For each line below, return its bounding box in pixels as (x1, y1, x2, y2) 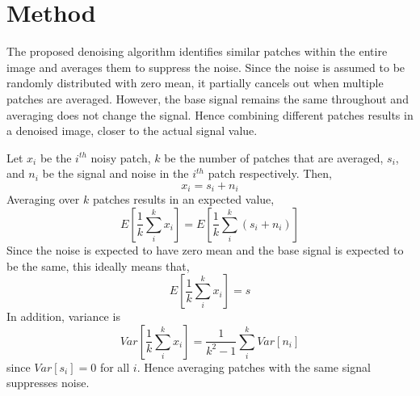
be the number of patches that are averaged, (164, 149, 384, 166)
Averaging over (6, 191, 80, 208)
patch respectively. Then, (208, 165, 332, 182)
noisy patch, (90, 149, 151, 166)
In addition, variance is (6, 308, 120, 325)
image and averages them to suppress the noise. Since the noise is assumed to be (6, 58, 405, 75)
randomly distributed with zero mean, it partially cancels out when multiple (6, 74, 384, 91)
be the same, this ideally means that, (6, 257, 190, 274)
